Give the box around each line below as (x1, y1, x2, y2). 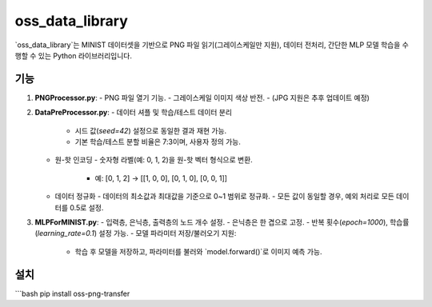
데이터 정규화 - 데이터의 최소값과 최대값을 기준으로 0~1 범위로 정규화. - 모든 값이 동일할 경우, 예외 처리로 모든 (54, 192, 395, 201)
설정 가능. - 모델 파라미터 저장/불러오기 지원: (98, 229, 237, 238)
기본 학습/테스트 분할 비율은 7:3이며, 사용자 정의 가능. (74, 137, 242, 147)
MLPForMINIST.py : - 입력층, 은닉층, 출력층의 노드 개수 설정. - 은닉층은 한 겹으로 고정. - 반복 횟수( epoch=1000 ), (34, 217, 388, 227)
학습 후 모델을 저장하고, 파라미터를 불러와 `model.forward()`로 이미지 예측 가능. (74, 246, 322, 256)
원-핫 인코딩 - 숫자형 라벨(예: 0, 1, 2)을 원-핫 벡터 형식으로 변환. (54, 155, 254, 165)
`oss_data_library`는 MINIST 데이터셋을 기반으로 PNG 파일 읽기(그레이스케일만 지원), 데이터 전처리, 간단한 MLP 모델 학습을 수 (14, 40, 410, 50)
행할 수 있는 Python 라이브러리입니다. (14, 50, 132, 60)
